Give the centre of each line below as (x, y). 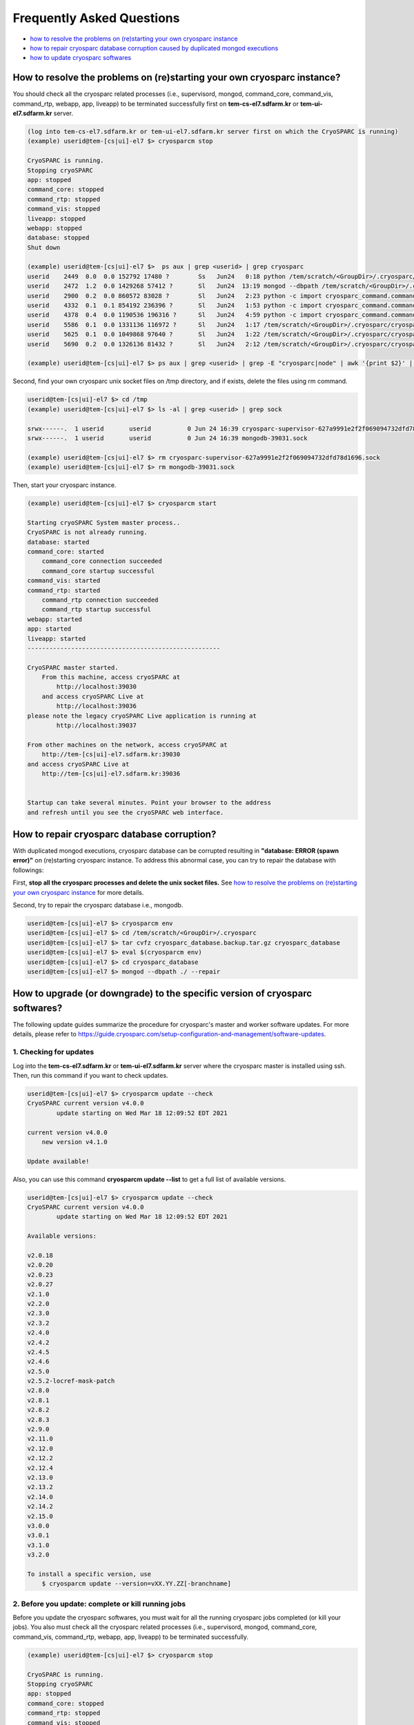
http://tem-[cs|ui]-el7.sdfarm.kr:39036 (111, 773)
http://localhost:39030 (97, 687)
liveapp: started (57, 639)
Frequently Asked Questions (96, 18)
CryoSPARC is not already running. (87, 532)
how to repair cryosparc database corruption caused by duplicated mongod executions (154, 48)
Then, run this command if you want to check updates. (90, 1075)
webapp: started (55, 619)
